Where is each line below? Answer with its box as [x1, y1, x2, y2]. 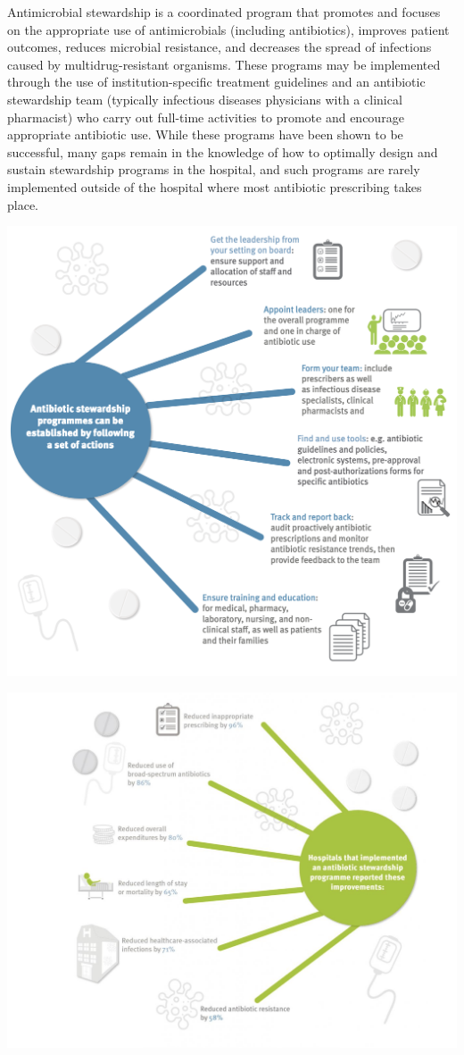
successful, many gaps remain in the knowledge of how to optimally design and [7, 142, 438, 161]
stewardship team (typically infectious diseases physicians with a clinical [7, 89, 402, 108]
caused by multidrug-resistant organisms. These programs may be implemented [7, 54, 441, 73]
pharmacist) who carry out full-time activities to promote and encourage [7, 107, 404, 126]
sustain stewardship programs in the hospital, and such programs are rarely [7, 160, 420, 179]
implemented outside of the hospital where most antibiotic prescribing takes [7, 177, 422, 196]
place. [7, 195, 38, 214]
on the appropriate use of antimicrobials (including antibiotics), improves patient [7, 20, 450, 38]
